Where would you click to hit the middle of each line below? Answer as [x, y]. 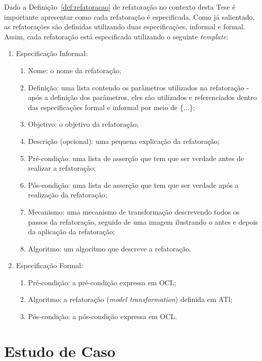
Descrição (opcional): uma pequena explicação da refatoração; [124, 141]
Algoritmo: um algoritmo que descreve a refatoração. [110, 248]
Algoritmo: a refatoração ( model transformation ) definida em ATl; [130, 299]
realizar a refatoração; [62, 168]
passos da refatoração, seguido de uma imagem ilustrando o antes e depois [143, 221]
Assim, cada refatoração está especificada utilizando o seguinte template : [116, 36]
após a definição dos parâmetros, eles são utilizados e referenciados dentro [142, 97]
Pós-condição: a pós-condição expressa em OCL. [102, 316]
